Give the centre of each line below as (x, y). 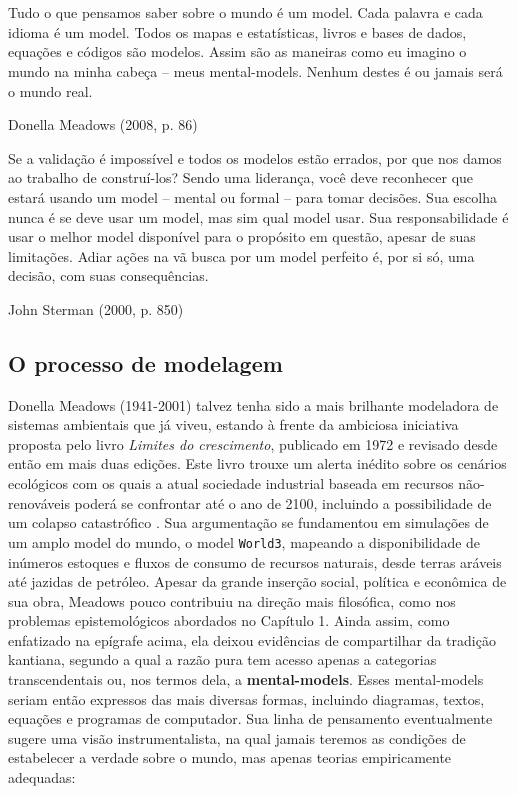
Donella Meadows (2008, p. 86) (103, 124)
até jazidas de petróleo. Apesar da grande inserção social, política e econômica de (257, 581)
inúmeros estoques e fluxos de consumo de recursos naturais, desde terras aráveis (255, 561)
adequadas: (42, 777)
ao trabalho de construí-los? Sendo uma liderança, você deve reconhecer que (241, 177)
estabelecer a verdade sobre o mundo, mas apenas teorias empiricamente (230, 757)
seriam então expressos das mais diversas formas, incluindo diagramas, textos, (246, 698)
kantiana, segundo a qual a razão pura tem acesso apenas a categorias (222, 659)
